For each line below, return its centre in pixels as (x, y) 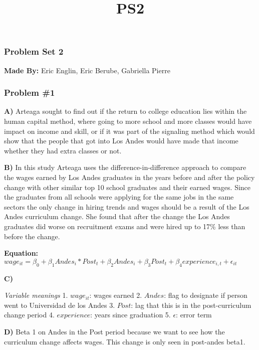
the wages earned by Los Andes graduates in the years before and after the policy (129, 177)
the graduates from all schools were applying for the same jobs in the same (119, 197)
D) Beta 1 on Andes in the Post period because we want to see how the (114, 331)
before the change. (32, 236)
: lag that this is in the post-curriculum (191, 305)
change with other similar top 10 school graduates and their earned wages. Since (127, 187)
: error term (194, 315)
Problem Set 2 (34, 51)
